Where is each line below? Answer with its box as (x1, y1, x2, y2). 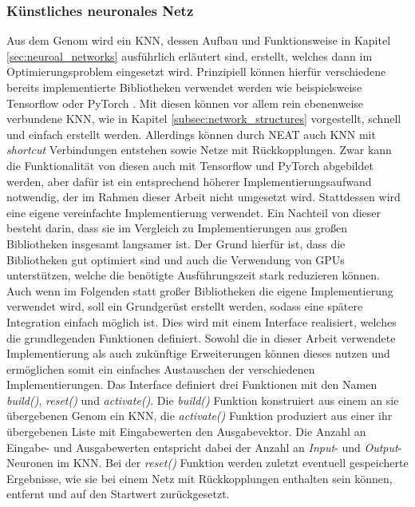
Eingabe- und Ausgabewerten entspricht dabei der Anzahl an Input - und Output (6, 438, 398, 455)
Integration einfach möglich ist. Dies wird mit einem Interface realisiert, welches (6, 313, 397, 330)
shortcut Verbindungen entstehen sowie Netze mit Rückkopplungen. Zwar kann (6, 141, 392, 158)
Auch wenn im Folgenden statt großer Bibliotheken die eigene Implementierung (6, 282, 393, 299)
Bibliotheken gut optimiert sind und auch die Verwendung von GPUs (6, 251, 345, 267)
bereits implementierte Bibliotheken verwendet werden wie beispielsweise (6, 79, 362, 95)
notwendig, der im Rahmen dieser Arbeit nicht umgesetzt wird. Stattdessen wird (6, 188, 401, 205)
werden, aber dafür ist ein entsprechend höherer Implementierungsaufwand (6, 172, 372, 189)
